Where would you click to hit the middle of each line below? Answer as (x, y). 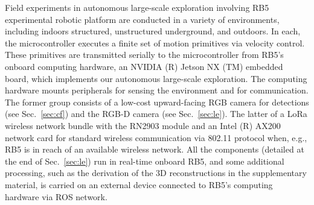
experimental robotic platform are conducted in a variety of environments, (142, 19)
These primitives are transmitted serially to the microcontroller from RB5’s (144, 55)
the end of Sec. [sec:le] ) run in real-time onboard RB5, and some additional (145, 161)
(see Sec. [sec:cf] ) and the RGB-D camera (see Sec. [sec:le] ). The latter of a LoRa (156, 114)
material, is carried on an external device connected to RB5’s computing (139, 184)
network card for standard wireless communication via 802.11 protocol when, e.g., (156, 137)
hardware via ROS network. (56, 196)
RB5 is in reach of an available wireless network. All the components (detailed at (155, 149)
